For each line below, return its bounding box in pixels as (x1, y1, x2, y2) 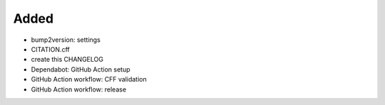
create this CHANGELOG (31, 55, 103, 64)
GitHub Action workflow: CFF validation (31, 75, 147, 84)
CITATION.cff (31, 45, 71, 53)
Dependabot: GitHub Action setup (31, 65, 131, 74)
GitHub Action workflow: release (31, 85, 127, 94)
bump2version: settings (31, 35, 101, 44)
